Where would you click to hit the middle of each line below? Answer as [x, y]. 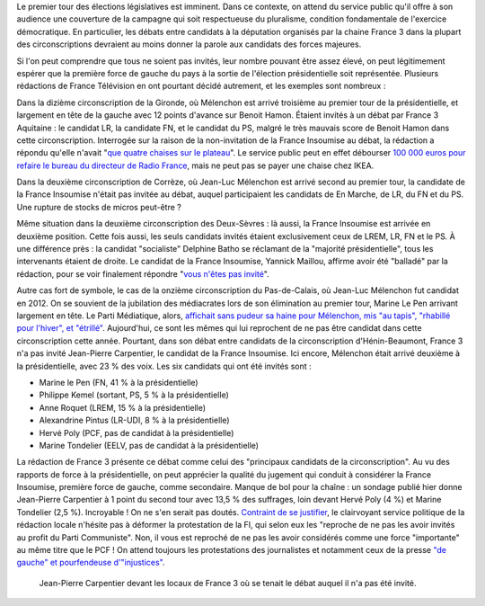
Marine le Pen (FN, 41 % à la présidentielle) [119, 382]
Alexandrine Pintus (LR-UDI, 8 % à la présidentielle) [134, 420]
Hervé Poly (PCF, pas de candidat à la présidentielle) [137, 432]
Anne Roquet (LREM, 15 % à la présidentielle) [123, 407]
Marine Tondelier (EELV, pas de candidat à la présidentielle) [149, 445]
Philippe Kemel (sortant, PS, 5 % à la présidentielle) [134, 395]
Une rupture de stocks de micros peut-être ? [99, 207]
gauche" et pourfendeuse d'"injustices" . [91, 563]
